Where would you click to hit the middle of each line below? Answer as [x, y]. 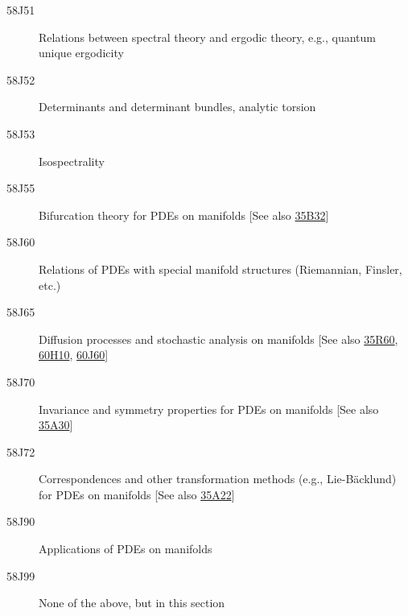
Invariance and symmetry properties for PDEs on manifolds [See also [209, 409]
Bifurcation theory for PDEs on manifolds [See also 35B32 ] [184, 215]
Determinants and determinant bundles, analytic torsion [177, 107]
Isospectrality [72, 161]
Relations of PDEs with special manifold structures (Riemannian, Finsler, [220, 269]
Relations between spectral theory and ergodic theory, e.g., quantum [207, 37]
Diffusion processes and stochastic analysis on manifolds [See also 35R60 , [218, 339]
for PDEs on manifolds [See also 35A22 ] [137, 494]
